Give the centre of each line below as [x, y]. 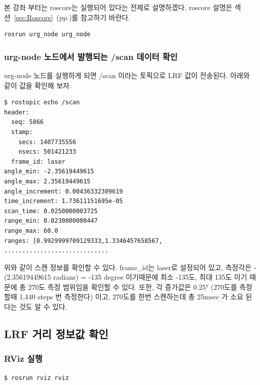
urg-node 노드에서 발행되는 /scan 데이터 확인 [91, 56]
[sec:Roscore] [33, 17]
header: [17, 112]
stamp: [22, 132]
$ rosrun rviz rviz [36, 378]
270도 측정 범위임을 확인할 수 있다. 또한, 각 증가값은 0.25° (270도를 [133, 286]
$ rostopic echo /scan [42, 103]
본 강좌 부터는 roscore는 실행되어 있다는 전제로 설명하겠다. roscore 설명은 [118, 7]
